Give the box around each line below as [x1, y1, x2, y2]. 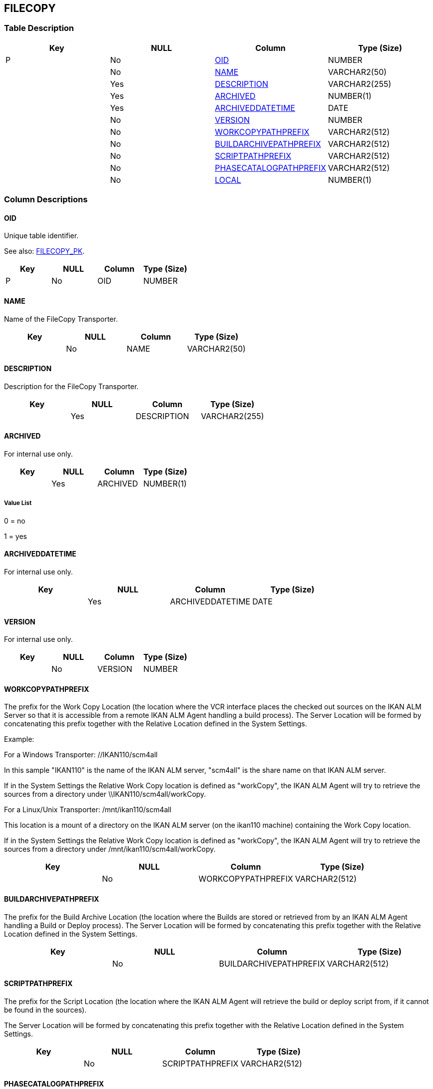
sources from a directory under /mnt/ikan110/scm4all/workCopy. [4, 845, 216, 854]
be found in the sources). [4, 1005, 87, 1014]
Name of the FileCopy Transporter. [4, 314, 118, 323]
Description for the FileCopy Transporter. [4, 382, 139, 391]
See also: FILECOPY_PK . [4, 247, 85, 256]
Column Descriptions [4, 194, 88, 205]
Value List [4, 500, 32, 507]
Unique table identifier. [4, 231, 79, 240]
